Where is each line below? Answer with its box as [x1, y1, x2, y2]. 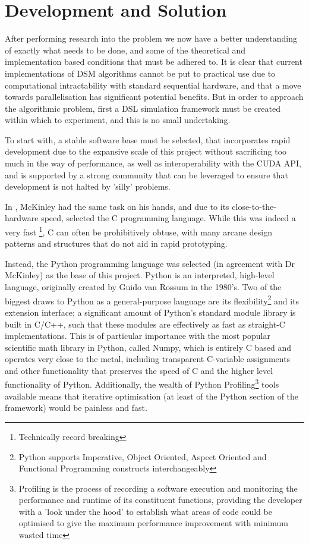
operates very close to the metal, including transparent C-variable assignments [5, 353, 291, 365]
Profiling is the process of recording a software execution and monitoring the [18, 482, 298, 494]
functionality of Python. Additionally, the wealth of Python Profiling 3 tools [5, 376, 279, 391]
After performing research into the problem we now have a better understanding [5, 32, 298, 45]
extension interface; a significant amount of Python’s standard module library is [5, 306, 296, 318]
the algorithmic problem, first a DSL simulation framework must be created [5, 102, 281, 114]
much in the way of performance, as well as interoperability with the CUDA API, [5, 157, 301, 169]
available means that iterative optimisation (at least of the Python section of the [5, 389, 299, 402]
